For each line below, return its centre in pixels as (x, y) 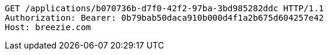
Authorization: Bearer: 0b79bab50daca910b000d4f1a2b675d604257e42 (165, 18)
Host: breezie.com (48, 27)
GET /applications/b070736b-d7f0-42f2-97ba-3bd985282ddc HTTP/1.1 (165, 8)
